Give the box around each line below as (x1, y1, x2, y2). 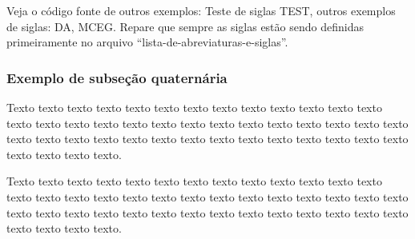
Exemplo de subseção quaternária (6, 67, 228, 87)
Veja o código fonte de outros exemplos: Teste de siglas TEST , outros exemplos (6, 2, 396, 18)
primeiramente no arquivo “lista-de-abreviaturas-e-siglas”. (6, 34, 288, 50)
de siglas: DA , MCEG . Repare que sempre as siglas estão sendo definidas (6, 18, 364, 34)
